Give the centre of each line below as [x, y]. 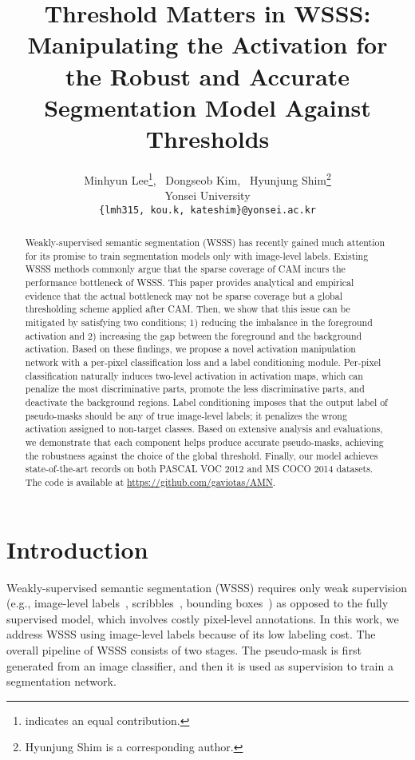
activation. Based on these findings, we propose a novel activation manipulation [190, 349]
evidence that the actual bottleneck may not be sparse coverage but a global [184, 295]
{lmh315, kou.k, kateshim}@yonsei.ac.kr [207, 210]
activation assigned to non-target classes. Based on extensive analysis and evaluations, [204, 429]
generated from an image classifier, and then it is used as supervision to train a [200, 665]
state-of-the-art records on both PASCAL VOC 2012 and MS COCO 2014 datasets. [199, 469]
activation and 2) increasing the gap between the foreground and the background [194, 335]
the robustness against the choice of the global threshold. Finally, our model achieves [202, 455]
